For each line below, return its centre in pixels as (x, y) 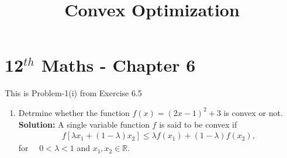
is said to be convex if (198, 124)
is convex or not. (253, 112)
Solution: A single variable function (84, 124)
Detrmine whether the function (74, 112)
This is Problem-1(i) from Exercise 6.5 (73, 93)
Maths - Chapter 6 (118, 65)
